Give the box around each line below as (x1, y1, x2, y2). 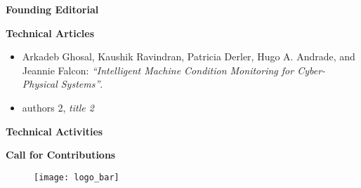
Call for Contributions (6, 147, 116, 162)
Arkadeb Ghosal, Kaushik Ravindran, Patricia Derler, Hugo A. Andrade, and (22, 49, 355, 64)
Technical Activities (6, 123, 103, 138)
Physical (22, 76, 58, 91)
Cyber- (297, 62, 326, 77)
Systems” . (60, 76, 103, 91)
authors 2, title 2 (22, 100, 94, 114)
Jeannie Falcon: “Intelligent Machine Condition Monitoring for (22, 62, 294, 77)
